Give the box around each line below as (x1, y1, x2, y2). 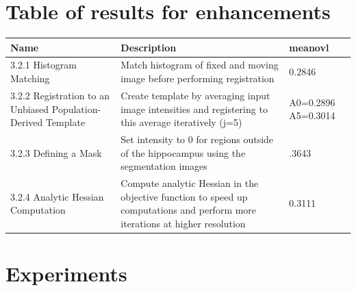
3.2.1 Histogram (10, 58, 77, 72)
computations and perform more (120, 203, 257, 217)
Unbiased (10, 101, 49, 116)
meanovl (289, 40, 329, 54)
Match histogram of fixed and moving (120, 58, 279, 72)
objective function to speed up (120, 189, 248, 203)
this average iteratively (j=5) (120, 115, 242, 129)
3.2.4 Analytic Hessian (10, 189, 104, 203)
